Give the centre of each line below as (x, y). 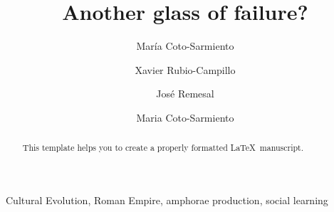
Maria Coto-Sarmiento (185, 117)
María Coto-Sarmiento (185, 46)
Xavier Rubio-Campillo (185, 69)
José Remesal (185, 94)
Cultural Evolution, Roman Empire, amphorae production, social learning (167, 200)
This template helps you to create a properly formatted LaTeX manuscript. (163, 148)
